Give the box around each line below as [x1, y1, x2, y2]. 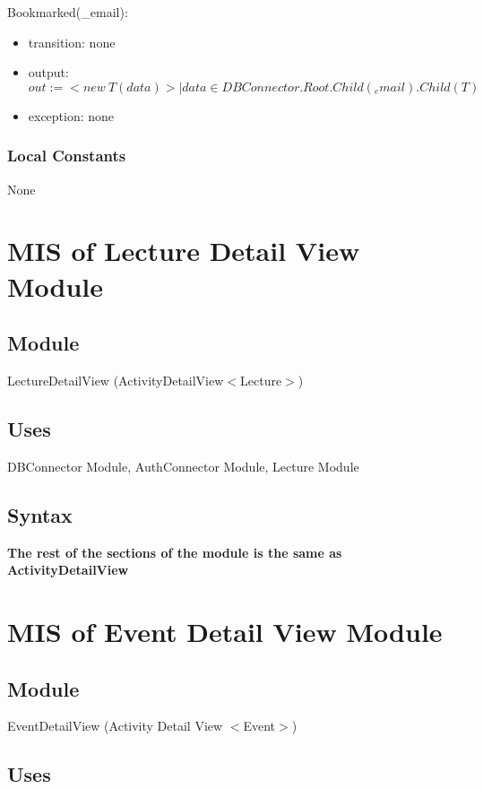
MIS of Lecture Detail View [7, 232, 360, 269]
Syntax [7, 500, 73, 528]
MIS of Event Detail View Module [7, 612, 443, 649]
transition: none [28, 32, 116, 51]
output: [28, 63, 69, 82]
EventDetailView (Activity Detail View [7, 716, 223, 735]
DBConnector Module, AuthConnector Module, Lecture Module [7, 456, 359, 475]
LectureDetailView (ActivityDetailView [7, 370, 224, 389]
